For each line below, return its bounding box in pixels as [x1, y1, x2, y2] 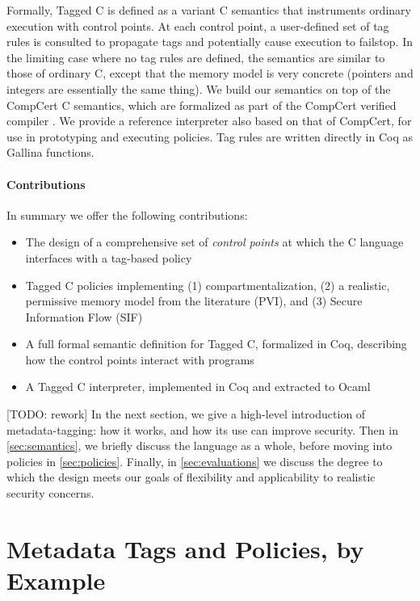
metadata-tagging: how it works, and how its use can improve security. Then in [6, 421, 398, 438]
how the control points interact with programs [25, 351, 254, 368]
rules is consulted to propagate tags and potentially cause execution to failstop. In [6, 33, 413, 50]
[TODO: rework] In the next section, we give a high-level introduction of [6, 406, 366, 422]
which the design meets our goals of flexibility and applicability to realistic [6, 469, 376, 485]
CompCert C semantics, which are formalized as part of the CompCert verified [6, 96, 397, 113]
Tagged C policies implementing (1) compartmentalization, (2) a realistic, [25, 276, 390, 293]
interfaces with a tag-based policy [25, 249, 192, 266]
